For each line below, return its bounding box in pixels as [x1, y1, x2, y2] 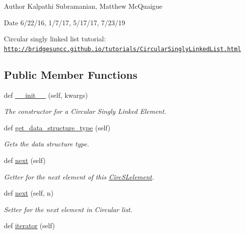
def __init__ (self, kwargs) [4, 90, 88, 100]
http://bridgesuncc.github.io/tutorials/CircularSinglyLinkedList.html [4, 45, 241, 53]
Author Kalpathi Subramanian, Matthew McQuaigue [4, 1, 163, 11]
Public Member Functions [4, 67, 137, 82]
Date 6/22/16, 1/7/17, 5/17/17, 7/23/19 [4, 17, 125, 27]
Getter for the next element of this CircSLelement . [4, 171, 154, 181]
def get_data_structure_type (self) [4, 122, 111, 132]
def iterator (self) [4, 220, 55, 231]
